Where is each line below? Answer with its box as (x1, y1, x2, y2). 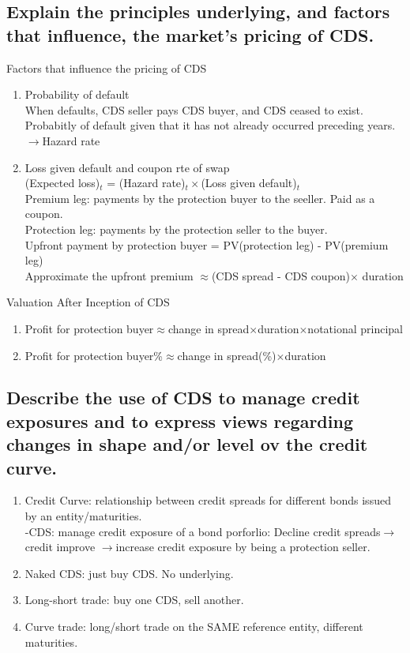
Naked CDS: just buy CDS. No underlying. (24, 565, 234, 581)
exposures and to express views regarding (6, 408, 353, 433)
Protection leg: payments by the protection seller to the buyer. (24, 220, 328, 237)
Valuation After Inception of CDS (6, 294, 170, 310)
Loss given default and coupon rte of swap (24, 159, 230, 175)
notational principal (307, 320, 403, 336)
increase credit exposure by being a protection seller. (115, 539, 371, 555)
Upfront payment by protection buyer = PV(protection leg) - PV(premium (24, 236, 389, 253)
